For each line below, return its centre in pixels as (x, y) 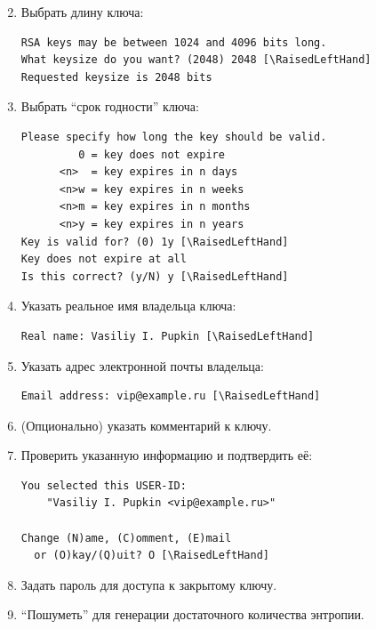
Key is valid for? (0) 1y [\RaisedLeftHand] (155, 242)
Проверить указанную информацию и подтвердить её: (167, 455)
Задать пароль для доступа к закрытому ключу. (149, 584)
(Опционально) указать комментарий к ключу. (146, 425)
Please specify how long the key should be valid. (174, 137)
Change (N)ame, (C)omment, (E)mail (126, 538)
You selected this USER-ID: (104, 485)
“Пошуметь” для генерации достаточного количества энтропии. (192, 614)
